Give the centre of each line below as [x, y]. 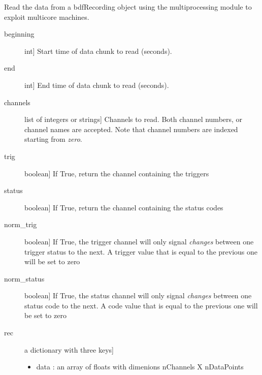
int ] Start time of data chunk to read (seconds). [98, 51]
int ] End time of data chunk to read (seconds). [97, 85]
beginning [19, 34]
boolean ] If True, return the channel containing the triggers [117, 173]
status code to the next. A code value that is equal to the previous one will [141, 305]
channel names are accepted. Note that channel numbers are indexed [131, 129]
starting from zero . [53, 139]
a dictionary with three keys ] [69, 349]
